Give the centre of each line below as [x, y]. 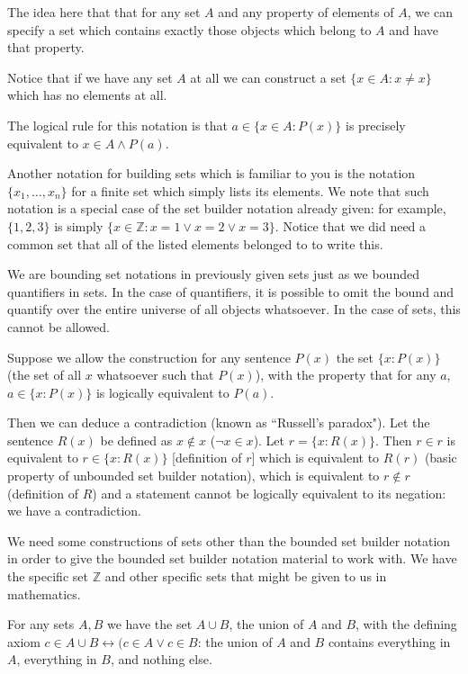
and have [414, 29]
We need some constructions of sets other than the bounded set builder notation [229, 540]
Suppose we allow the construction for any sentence [149, 357]
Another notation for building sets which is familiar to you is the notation [211, 173]
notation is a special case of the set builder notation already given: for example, [227, 208]
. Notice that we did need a [351, 225]
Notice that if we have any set [90, 77]
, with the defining [406, 624]
